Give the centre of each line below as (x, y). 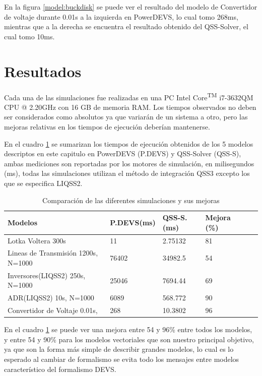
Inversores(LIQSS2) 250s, (47, 275)
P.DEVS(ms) (133, 222)
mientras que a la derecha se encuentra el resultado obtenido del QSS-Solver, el (126, 26)
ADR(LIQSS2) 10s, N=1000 (51, 298)
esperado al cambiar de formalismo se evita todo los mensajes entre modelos (122, 359)
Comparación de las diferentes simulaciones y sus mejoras (131, 200)
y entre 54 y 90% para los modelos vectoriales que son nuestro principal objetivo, (129, 339)
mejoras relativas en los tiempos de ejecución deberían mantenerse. (107, 126)
